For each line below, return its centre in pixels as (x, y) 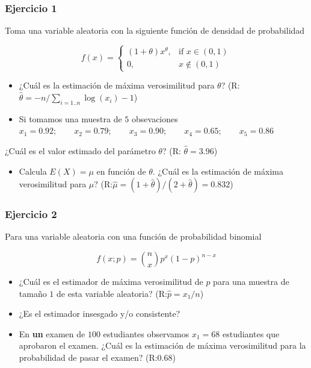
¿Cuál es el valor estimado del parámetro (80, 151)
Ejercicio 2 (31, 214)
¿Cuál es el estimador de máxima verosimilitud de (111, 282)
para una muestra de (251, 282)
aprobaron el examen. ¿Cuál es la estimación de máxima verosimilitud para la (162, 345)
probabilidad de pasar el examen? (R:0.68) (97, 357)
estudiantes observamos (146, 333)
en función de (121, 171)
